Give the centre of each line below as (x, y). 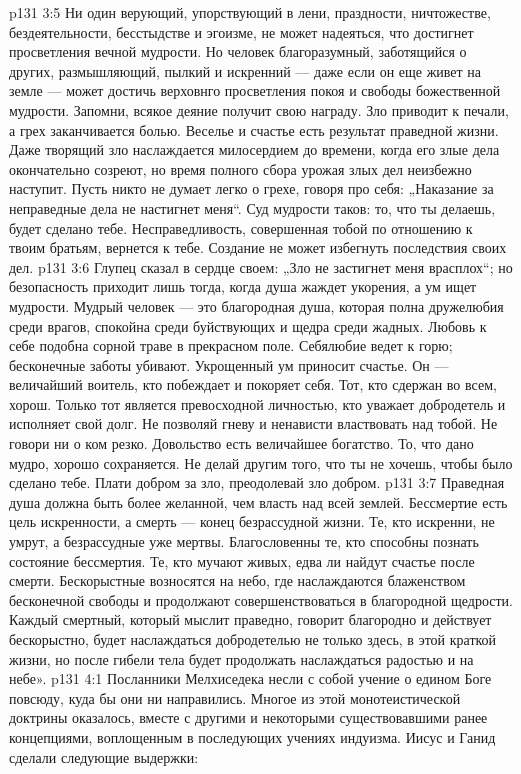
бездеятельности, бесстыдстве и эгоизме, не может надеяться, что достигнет (241, 31)
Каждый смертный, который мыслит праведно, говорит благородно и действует (250, 619)
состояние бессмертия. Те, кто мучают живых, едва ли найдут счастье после (242, 560)
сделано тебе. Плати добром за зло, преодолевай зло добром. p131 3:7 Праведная (257, 482)
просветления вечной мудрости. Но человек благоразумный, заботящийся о (238, 51)
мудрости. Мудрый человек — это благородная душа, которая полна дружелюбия (256, 305)
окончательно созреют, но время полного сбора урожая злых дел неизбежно (240, 168)
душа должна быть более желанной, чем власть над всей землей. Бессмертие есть (258, 501)
